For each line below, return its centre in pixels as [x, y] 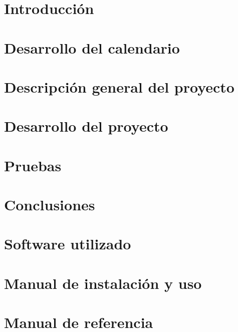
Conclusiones [50, 205]
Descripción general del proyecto [119, 86]
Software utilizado [68, 244]
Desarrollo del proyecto [86, 126]
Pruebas [33, 165]
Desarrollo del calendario [92, 47]
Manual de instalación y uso [103, 283]
